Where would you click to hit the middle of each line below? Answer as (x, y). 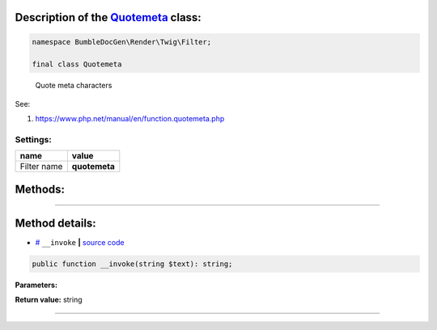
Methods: (40, 189)
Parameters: (36, 285)
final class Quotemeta (77, 64)
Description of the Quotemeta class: (108, 17)
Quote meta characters (74, 86)
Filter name (41, 167)
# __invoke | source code (80, 242)
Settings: (33, 139)
